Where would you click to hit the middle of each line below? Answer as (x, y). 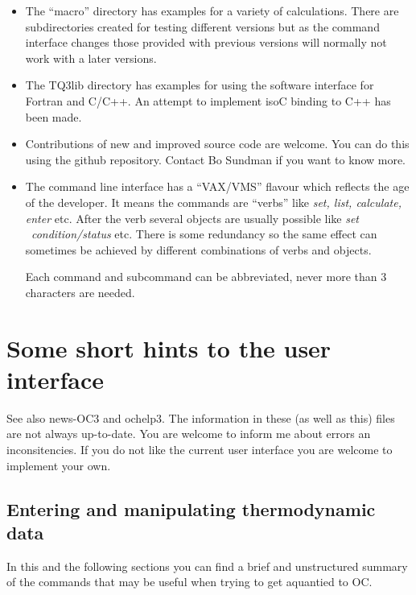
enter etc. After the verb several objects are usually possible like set (192, 218)
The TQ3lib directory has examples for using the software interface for (200, 85)
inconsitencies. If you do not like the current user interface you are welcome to (200, 449)
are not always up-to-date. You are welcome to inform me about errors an (189, 434)
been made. (54, 116)
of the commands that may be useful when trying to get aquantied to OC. (189, 582)
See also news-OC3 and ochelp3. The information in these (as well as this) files (201, 417)
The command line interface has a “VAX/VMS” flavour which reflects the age (217, 186)
